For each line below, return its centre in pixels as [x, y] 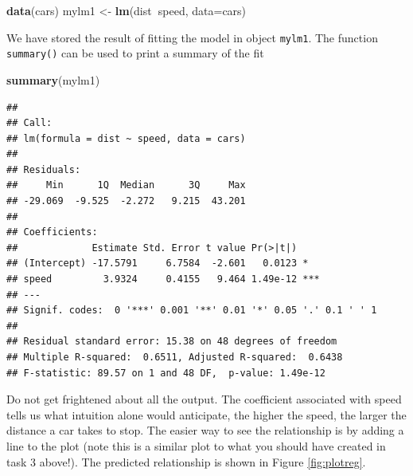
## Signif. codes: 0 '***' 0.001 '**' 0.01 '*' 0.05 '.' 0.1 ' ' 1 [192, 311]
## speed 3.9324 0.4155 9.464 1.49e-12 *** [163, 279]
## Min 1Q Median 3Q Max [126, 185]
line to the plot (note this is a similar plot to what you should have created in [196, 445]
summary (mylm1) [53, 79]
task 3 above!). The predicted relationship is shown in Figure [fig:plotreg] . [186, 461]
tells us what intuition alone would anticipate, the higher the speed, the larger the [206, 414]
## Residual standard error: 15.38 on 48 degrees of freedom [172, 342]
